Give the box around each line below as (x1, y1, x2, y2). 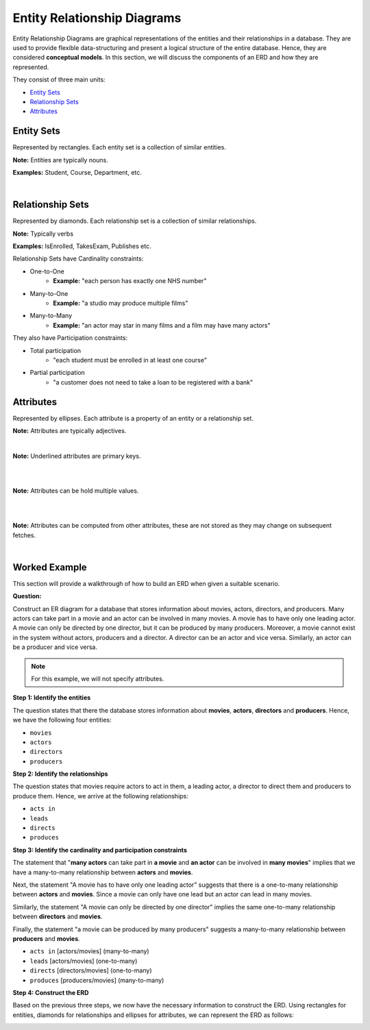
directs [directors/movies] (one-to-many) (29, 966, 152, 974)
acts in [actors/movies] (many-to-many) (29, 947, 150, 955)
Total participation (29, 346, 82, 354)
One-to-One (29, 267, 64, 275)
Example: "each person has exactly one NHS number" (53, 277, 207, 285)
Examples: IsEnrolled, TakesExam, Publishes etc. (12, 242, 151, 250)
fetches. (12, 531, 36, 539)
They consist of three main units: (12, 75, 106, 84)
